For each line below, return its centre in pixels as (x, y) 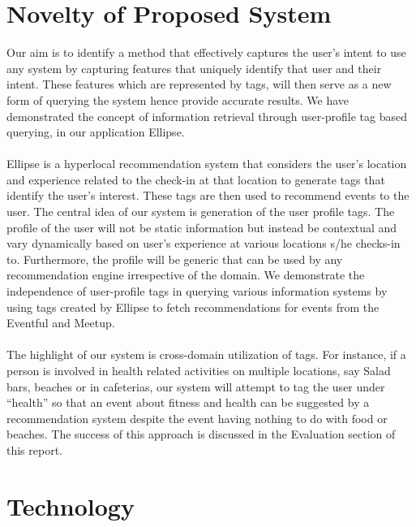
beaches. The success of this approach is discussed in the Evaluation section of (201, 434)
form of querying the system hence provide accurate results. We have (178, 99)
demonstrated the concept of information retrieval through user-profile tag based (207, 116)
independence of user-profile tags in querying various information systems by (197, 291)
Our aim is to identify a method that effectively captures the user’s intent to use (206, 52)
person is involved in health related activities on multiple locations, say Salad (199, 370)
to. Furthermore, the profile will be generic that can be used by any (175, 259)
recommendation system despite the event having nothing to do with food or (197, 418)
